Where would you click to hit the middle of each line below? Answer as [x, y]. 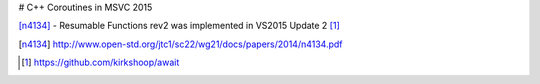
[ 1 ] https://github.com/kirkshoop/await [100, 62]
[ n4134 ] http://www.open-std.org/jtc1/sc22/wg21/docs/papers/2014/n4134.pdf [180, 44]
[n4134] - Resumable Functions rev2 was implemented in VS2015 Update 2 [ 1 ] [179, 26]
